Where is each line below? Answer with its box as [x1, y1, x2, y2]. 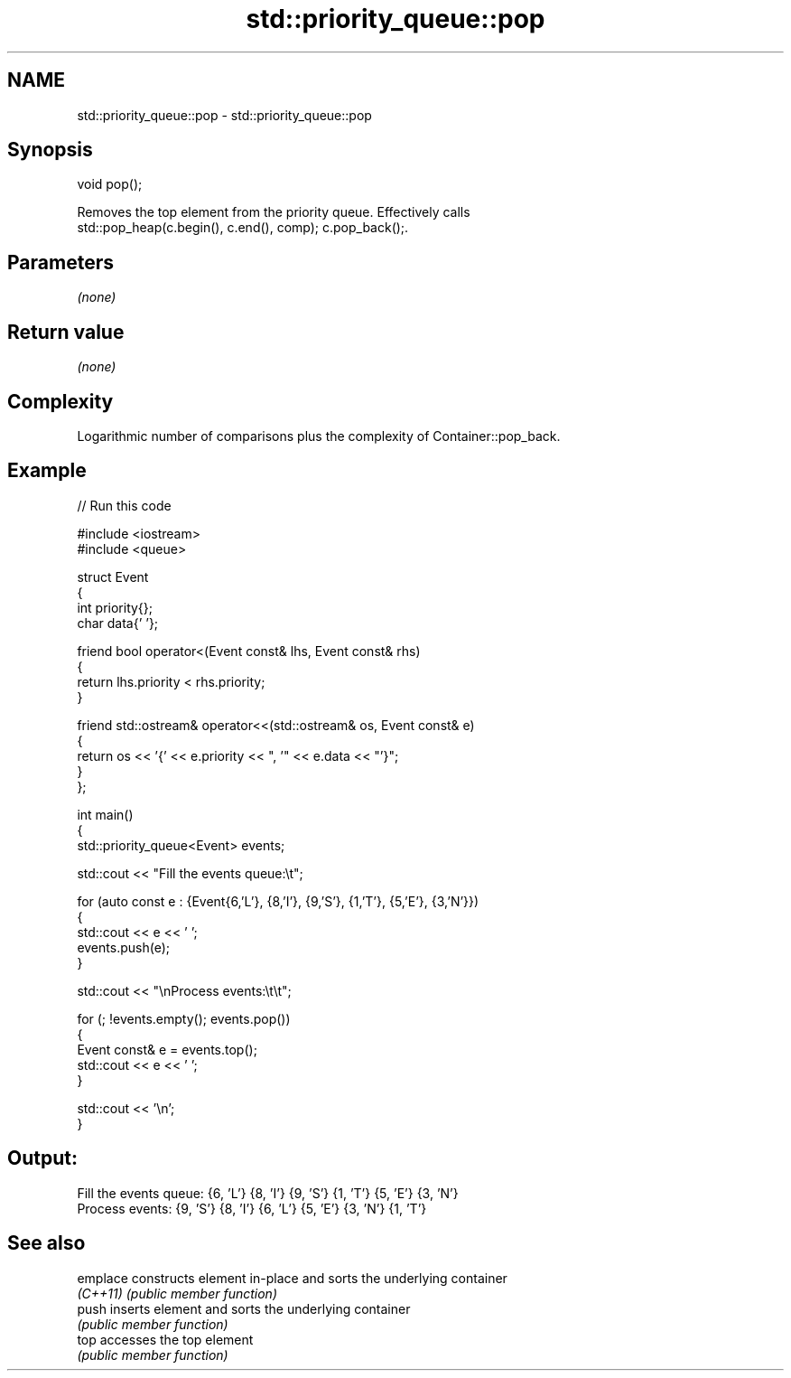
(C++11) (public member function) [77, 1285, 277, 1301]
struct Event [77, 568, 149, 585]
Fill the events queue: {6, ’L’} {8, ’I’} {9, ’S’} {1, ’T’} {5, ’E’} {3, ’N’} [77, 1185, 459, 1201]
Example [7, 459, 87, 483]
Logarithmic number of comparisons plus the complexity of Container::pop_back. [77, 427, 561, 444]
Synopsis [7, 138, 93, 162]
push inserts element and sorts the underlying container [77, 1300, 411, 1317]
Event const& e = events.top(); [77, 1041, 257, 1057]
